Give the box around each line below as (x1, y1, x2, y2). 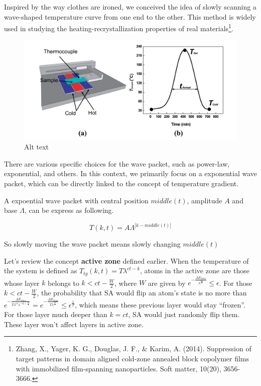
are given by (148, 277, 186, 288)
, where (114, 277, 137, 288)
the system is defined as (4, 265, 77, 276)
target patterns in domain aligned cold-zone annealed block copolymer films (16, 353, 249, 363)
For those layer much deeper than (4, 309, 107, 320)
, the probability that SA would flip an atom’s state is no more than (37, 287, 247, 298)
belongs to (48, 277, 79, 288)
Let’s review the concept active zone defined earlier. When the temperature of (4, 255, 249, 266)
